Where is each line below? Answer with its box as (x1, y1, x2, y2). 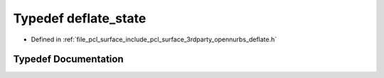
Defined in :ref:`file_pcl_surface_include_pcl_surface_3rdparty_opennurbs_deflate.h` (31, 35, 277, 44)
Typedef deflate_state (13, 11, 146, 26)
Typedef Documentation (13, 53, 124, 65)
